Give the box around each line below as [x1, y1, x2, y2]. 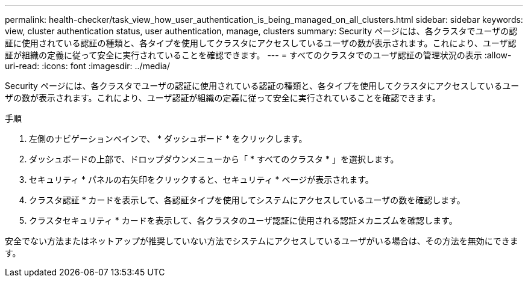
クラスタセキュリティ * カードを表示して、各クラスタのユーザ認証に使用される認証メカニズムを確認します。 [29, 215, 457, 225]
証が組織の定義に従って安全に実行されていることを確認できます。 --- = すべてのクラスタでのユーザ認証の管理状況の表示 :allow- [5, 50, 512, 60]
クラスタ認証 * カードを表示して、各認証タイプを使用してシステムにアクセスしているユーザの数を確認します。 [29, 195, 465, 205]
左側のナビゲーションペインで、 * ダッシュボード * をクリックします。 [29, 133, 307, 144]
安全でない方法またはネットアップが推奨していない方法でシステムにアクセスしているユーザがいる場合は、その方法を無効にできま [5, 236, 518, 246]
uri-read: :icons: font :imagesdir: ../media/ [5, 61, 170, 71]
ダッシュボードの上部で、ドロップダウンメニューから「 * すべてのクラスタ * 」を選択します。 [29, 154, 399, 164]
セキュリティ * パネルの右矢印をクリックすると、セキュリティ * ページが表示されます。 [29, 174, 374, 185]
